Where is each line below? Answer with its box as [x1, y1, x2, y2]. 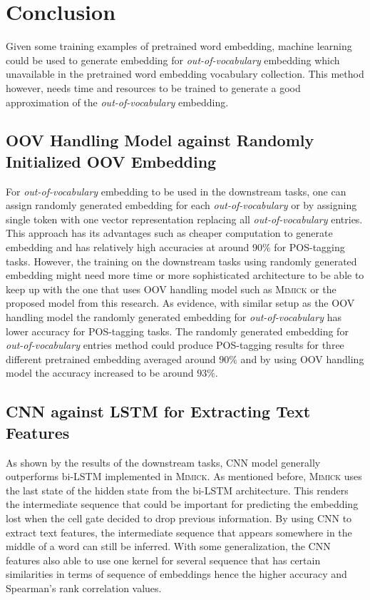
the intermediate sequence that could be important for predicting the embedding [6, 497, 359, 512]
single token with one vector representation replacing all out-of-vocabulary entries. [6, 211, 363, 226]
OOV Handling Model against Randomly [6, 129, 314, 151]
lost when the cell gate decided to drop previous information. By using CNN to [6, 510, 352, 525]
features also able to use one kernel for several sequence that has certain [6, 552, 321, 567]
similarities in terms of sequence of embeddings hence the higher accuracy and [6, 566, 347, 581]
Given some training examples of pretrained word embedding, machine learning [6, 39, 352, 54]
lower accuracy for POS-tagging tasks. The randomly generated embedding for [6, 323, 349, 338]
